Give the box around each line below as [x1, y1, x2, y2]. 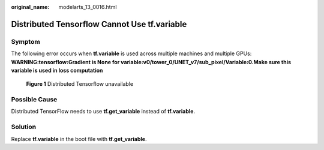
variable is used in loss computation [11, 67, 103, 74]
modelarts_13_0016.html [58, 4, 117, 10]
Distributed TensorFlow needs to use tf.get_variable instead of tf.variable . [11, 108, 195, 115]
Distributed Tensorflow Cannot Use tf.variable [11, 19, 187, 29]
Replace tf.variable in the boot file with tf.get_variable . [11, 135, 147, 142]
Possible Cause [11, 95, 58, 104]
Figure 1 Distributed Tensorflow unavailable [26, 80, 134, 88]
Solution [11, 123, 37, 131]
